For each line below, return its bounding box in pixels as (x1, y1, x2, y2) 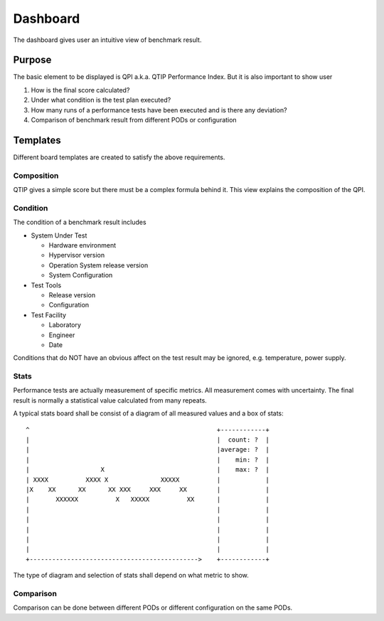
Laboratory (48, 321, 82, 329)
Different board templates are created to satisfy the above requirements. (13, 153, 225, 161)
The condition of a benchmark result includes (13, 218, 146, 227)
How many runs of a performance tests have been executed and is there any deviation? (31, 105, 287, 114)
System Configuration (48, 271, 113, 280)
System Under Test (31, 231, 87, 240)
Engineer (48, 331, 75, 339)
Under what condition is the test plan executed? (31, 96, 171, 105)
